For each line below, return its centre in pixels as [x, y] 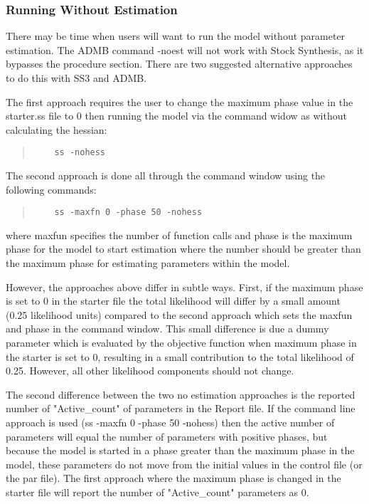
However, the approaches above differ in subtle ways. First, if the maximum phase [184, 287]
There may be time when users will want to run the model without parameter [176, 36]
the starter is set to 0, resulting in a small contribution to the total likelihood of [180, 356]
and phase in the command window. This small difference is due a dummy [167, 329]
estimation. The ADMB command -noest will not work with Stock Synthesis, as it [185, 49]
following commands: [51, 189]
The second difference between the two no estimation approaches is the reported [181, 394]
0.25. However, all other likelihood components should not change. [150, 371]
